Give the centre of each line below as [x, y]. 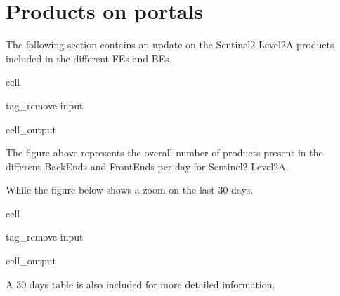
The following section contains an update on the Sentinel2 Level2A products [170, 45]
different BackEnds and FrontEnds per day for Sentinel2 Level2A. [147, 166]
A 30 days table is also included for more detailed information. [140, 284]
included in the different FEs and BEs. [89, 58]
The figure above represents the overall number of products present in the [164, 153]
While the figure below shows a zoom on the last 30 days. [130, 190]
